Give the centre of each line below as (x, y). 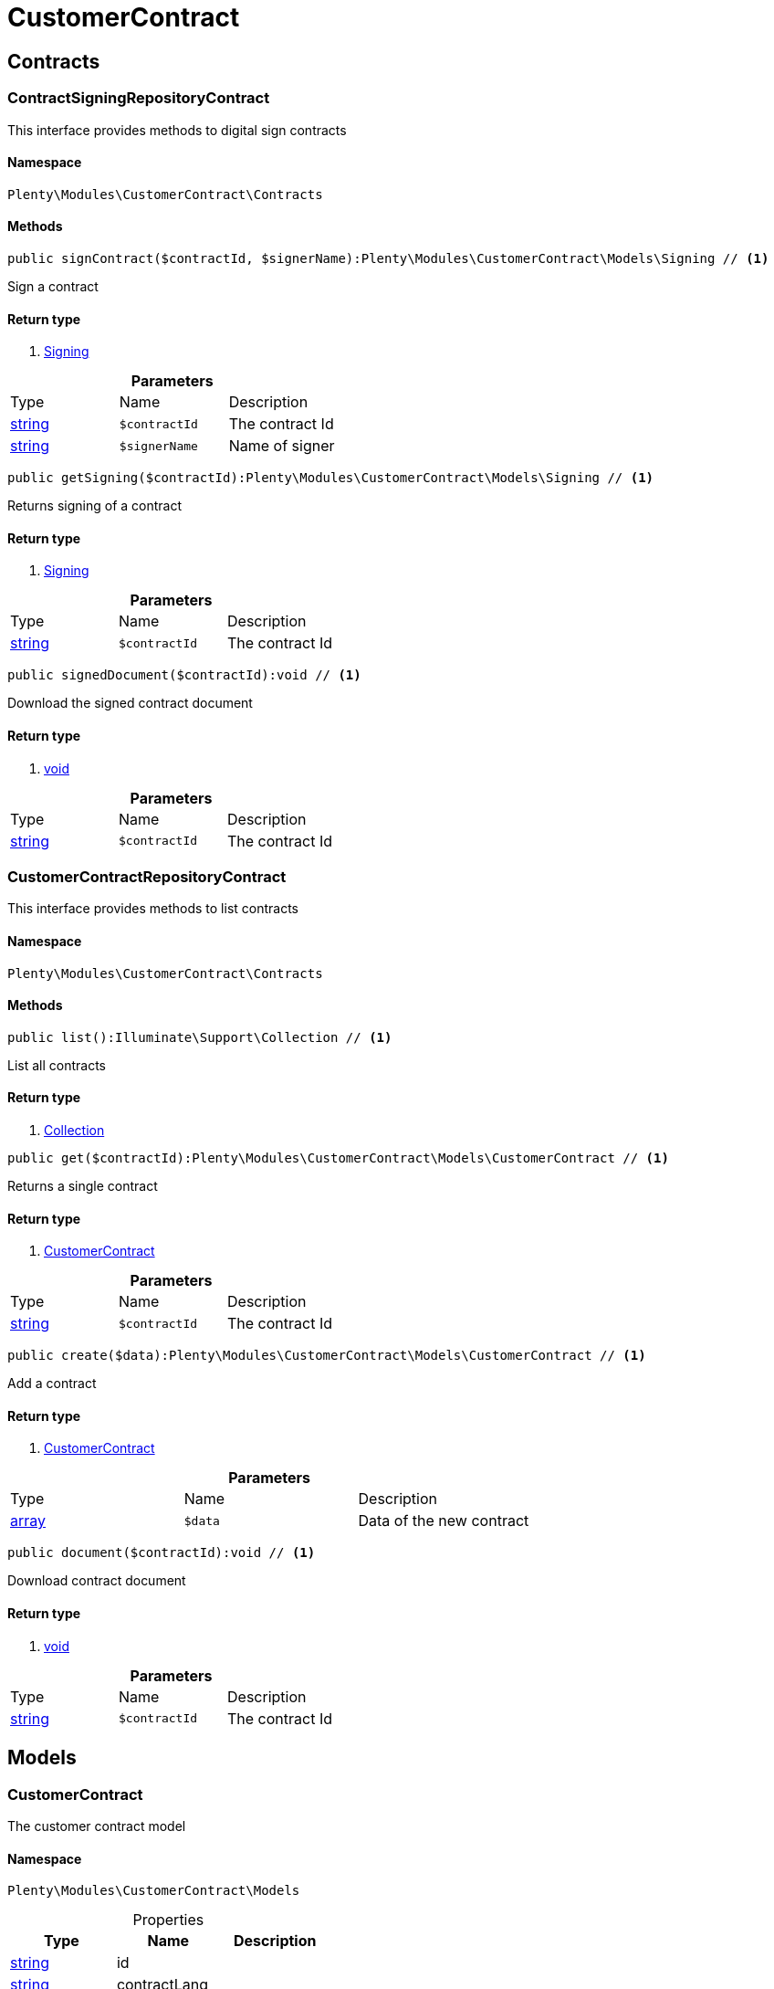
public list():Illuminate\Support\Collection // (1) (200, 1037)
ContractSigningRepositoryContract (139, 98)
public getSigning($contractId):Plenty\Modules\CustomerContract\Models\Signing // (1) (331, 478)
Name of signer (282, 446)
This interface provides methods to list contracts (153, 909)
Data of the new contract (444, 1521)
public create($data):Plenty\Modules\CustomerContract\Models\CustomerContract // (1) (327, 1356)
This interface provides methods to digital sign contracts (177, 130)
